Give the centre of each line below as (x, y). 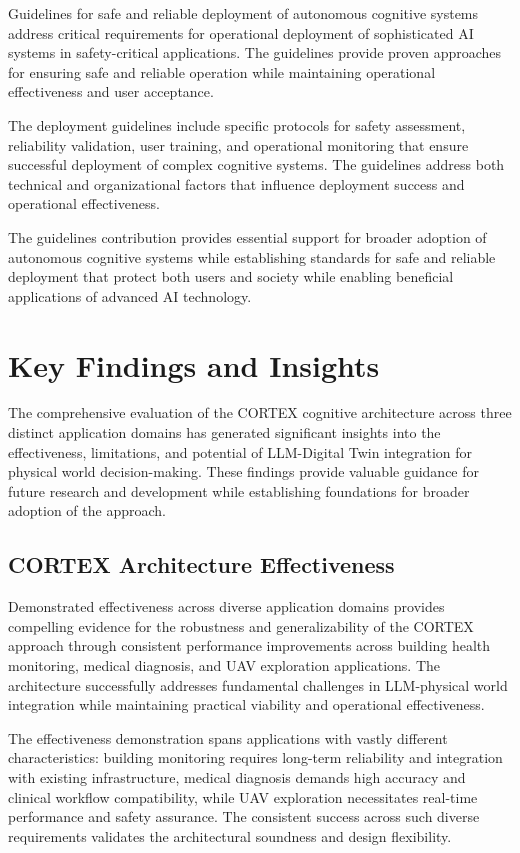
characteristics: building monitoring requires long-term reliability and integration (255, 757)
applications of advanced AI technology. (130, 295)
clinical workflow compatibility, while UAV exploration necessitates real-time (243, 796)
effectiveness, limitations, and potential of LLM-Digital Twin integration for (240, 451)
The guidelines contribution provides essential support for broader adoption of (247, 236)
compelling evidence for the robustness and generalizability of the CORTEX (241, 625)
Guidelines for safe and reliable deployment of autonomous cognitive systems (243, 13)
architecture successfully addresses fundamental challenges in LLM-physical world (258, 684)
